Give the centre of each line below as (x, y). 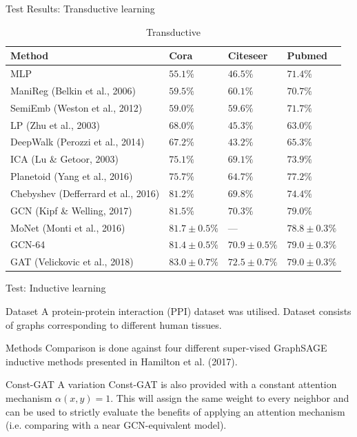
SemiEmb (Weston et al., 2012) (76, 107)
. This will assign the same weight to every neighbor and (230, 397)
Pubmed (307, 55)
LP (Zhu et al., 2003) (55, 124)
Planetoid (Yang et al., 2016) (72, 176)
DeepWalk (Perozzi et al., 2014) (78, 142)
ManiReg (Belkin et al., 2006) (73, 90)
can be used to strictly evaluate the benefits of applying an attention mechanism (175, 411)
